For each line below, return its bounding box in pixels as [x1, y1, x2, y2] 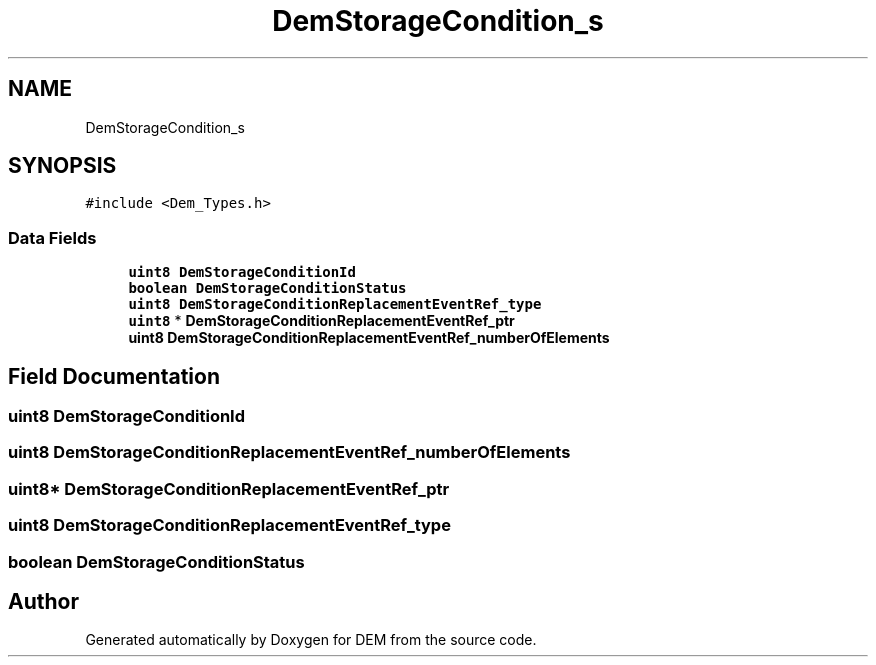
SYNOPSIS [8, 153, 117, 179]
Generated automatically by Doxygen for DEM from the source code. [85, 631, 537, 649]
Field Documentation [8, 363, 220, 389]
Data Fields [8, 227, 97, 248]
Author [8, 588, 79, 614]
